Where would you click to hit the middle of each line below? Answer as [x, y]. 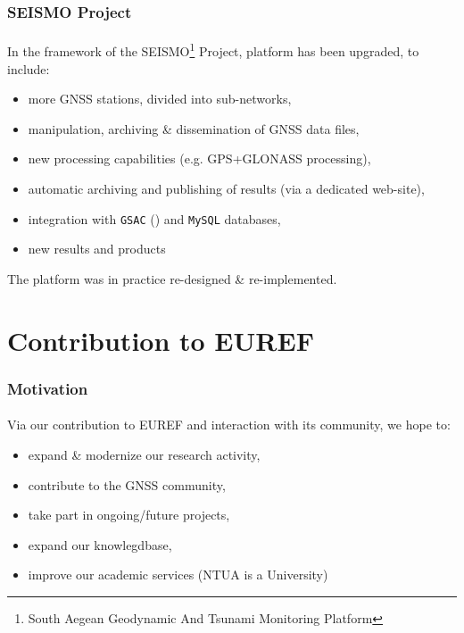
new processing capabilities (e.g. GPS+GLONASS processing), [199, 158]
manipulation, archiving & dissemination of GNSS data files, [194, 128]
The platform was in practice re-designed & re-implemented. [172, 278]
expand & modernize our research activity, [144, 454]
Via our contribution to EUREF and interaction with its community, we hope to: [229, 425]
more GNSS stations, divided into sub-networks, [160, 99]
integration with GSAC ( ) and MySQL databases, [154, 218]
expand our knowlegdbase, [100, 544]
